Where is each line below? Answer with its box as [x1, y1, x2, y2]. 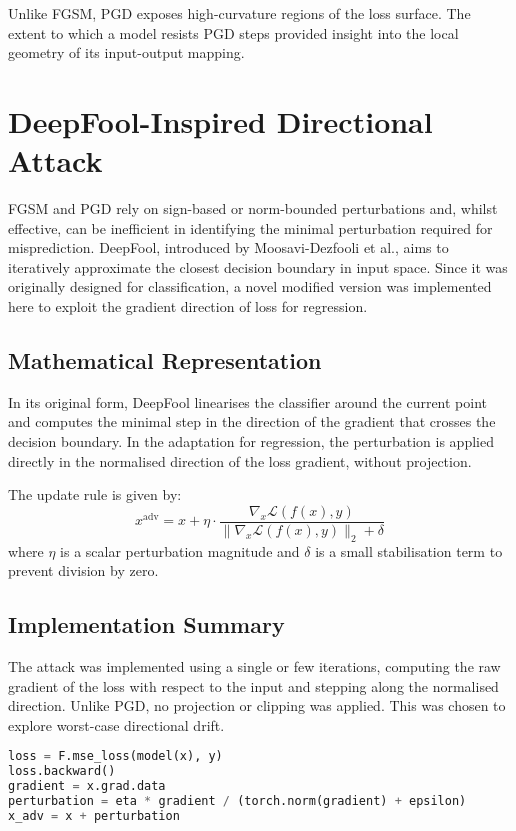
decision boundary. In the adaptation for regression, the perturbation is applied [8, 431, 494, 452]
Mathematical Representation [8, 345, 322, 376]
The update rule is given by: [8, 484, 182, 505]
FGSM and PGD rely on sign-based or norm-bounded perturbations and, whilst [8, 198, 498, 219]
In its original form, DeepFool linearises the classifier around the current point [8, 391, 488, 412]
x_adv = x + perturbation [8, 808, 180, 823]
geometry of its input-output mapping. [8, 42, 245, 63]
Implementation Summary [8, 609, 285, 640]
